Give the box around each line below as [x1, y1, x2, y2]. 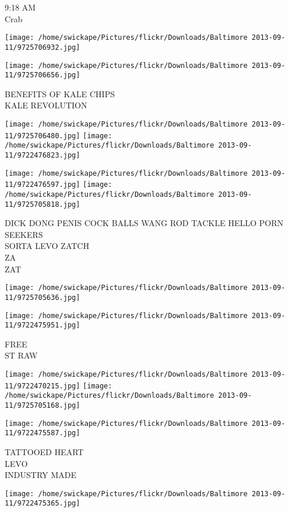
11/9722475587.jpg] [5, 429, 80, 438]
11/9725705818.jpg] [5, 200, 80, 209]
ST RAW [5, 349, 38, 361]
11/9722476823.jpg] [5, 151, 80, 159]
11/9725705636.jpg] [5, 293, 80, 302]
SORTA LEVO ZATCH [5, 240, 90, 252]
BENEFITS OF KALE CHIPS [5, 87, 115, 100]
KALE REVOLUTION [5, 99, 87, 111]
